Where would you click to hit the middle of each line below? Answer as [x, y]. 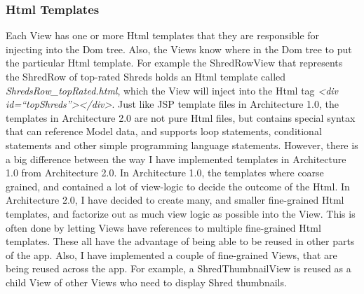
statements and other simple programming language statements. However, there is [182, 145]
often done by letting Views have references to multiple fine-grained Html [163, 227]
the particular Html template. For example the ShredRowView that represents [174, 63]
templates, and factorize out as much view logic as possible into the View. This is [181, 213]
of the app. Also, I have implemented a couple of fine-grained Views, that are [171, 254]
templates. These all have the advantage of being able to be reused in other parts [180, 241]
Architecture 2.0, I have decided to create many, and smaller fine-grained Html [175, 200]
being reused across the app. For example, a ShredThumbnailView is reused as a [178, 268]
